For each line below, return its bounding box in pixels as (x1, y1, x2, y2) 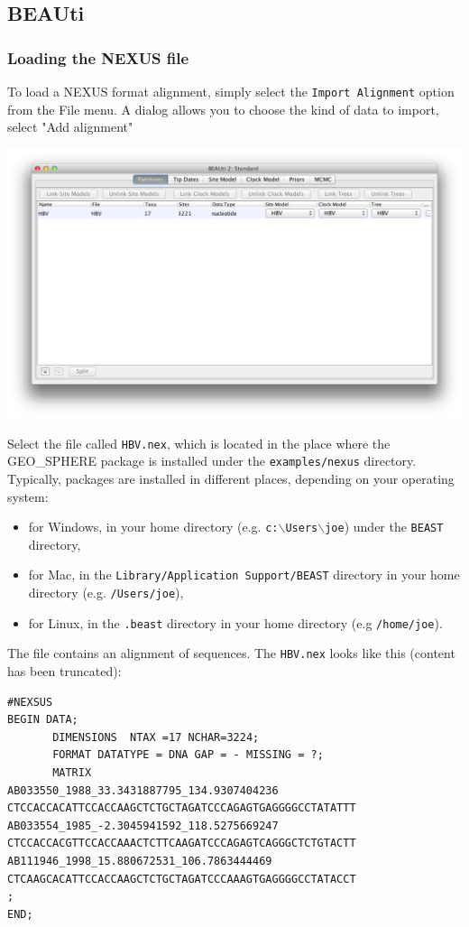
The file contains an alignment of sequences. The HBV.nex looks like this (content (7, 644, 455, 663)
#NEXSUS (7, 695, 53, 709)
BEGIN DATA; (7, 713, 78, 727)
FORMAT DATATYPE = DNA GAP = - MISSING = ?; (52, 748, 324, 762)
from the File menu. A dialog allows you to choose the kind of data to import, (7, 99, 439, 118)
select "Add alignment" (7, 117, 133, 136)
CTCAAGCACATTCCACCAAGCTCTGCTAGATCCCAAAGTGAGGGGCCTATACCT (7, 872, 356, 885)
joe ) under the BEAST (325, 517, 444, 536)
